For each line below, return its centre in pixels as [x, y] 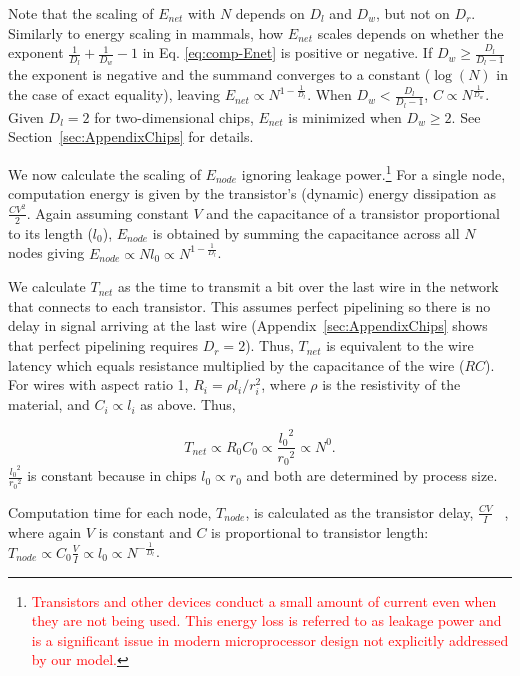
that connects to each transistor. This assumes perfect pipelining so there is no [249, 305]
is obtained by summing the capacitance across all [306, 232]
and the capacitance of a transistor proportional [353, 212]
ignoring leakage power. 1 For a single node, [373, 172]
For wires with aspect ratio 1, [98, 384]
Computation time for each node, [110, 511]
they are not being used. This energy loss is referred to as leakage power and [266, 620]
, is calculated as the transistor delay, [359, 511]
